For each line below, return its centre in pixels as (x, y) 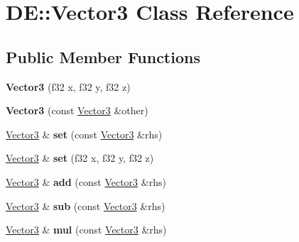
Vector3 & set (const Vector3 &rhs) (84, 134)
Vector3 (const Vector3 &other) (77, 110)
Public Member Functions (103, 56)
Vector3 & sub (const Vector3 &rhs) (86, 205)
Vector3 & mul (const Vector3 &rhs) (86, 230)
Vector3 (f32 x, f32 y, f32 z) (68, 86)
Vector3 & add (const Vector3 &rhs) (86, 181)
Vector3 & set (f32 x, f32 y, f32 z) (80, 158)
